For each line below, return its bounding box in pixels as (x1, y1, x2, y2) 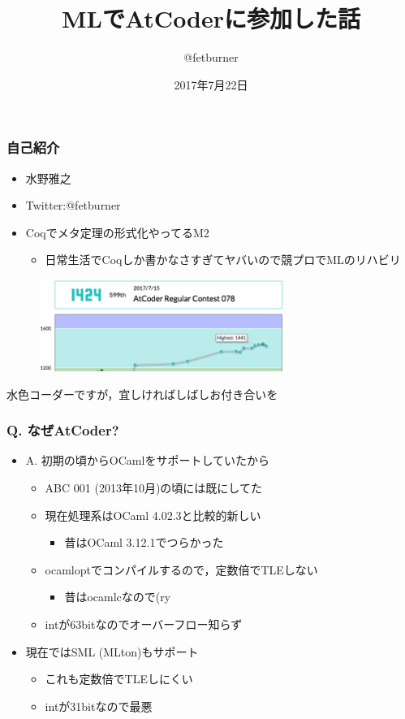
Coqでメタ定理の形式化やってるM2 (25, 223, 209, 240)
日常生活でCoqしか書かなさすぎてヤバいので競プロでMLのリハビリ (45, 251, 401, 268)
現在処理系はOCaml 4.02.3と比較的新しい (45, 506, 261, 523)
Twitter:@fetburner (25, 197, 121, 214)
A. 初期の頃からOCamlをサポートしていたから (25, 452, 269, 469)
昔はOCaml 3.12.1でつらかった (64, 534, 224, 551)
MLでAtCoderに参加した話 (61, 2, 361, 35)
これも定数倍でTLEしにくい (45, 670, 193, 687)
